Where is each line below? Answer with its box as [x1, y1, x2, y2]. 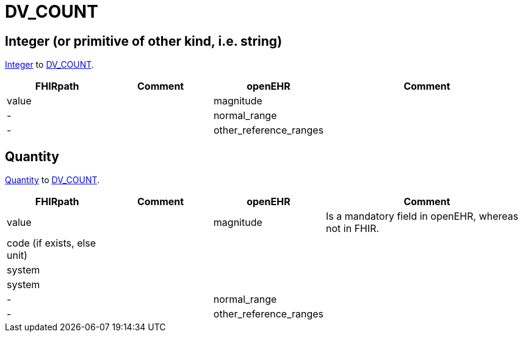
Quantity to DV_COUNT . [5, 175, 100, 186]
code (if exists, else [7, 237, 96, 250]
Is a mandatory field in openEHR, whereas [326, 210, 519, 223]
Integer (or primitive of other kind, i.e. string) [5, 33, 283, 49]
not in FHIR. [326, 222, 380, 235]
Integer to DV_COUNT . [5, 59, 94, 70]
